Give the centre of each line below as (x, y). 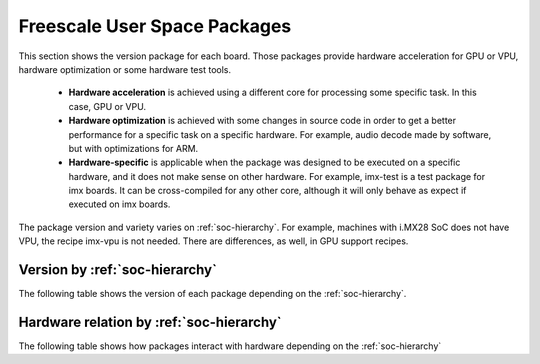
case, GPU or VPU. (107, 106)
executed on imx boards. (119, 204)
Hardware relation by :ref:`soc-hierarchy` (150, 321)
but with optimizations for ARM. (133, 148)
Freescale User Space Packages (155, 26)
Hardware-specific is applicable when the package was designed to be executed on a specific (264, 162)
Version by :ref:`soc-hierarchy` (117, 270)
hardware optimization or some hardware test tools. (125, 69)
